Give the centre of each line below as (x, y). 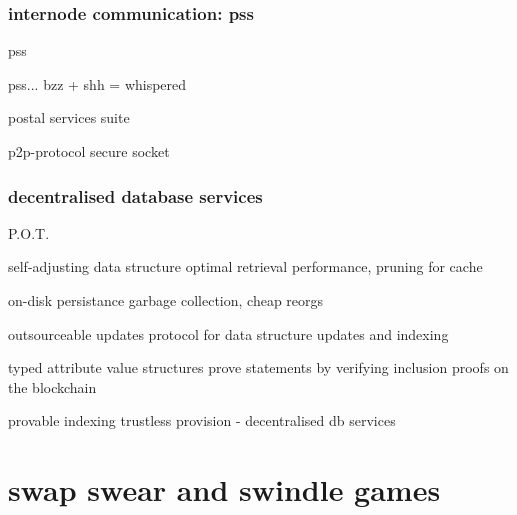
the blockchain (52, 386)
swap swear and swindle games (224, 489)
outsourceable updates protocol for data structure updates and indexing (228, 333)
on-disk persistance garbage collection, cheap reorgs (166, 300)
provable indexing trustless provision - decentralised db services (202, 420)
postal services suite (69, 117)
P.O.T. (29, 232)
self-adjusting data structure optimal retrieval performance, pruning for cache (245, 266)
